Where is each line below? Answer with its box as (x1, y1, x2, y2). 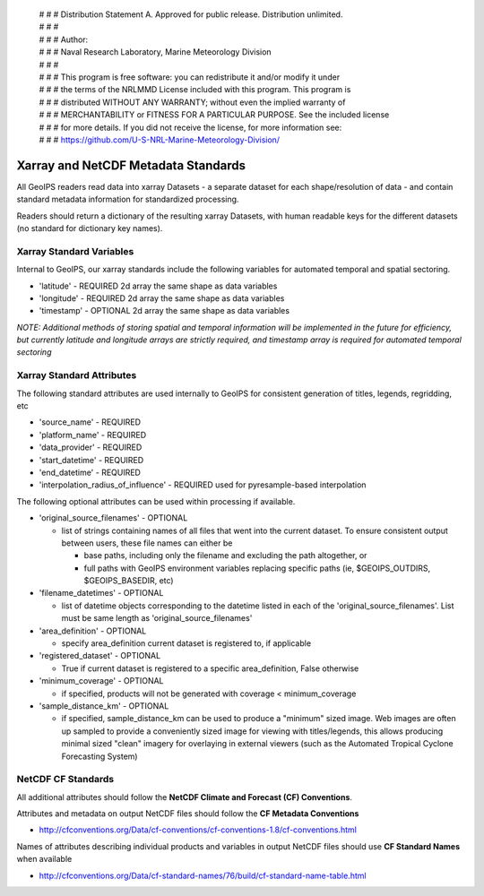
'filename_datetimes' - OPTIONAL (39, 588, 164, 599)
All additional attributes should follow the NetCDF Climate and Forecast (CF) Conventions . (16, 791, 353, 802)
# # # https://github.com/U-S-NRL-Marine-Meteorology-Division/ (39, 134, 281, 145)
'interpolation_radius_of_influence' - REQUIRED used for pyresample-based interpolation (39, 479, 367, 490)
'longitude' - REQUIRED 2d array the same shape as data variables (39, 292, 285, 304)
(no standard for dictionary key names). (16, 222, 163, 233)
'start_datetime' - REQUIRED (39, 454, 144, 465)
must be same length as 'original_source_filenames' (61, 613, 253, 624)
